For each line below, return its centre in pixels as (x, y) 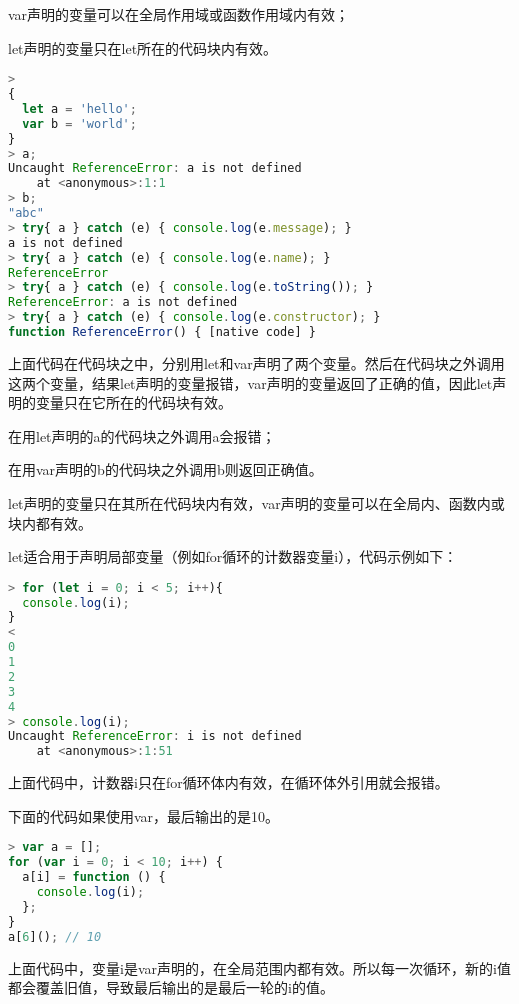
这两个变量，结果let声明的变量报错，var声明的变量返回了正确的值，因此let (250, 382)
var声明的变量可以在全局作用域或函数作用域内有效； (179, 14)
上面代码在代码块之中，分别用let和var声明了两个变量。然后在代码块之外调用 (256, 362)
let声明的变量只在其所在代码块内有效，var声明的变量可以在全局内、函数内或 (256, 502)
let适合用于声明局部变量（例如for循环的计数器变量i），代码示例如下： (233, 556)
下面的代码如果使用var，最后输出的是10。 (144, 815)
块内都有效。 (50, 522)
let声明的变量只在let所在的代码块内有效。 (143, 47)
